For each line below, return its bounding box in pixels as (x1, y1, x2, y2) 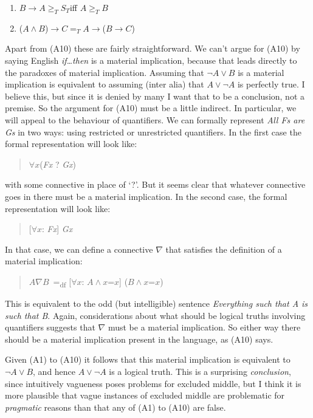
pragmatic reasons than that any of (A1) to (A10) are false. (5, 400, 226, 413)
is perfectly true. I (237, 78, 305, 91)
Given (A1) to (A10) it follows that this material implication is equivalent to (5, 353, 291, 366)
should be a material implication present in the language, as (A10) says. (5, 332, 273, 345)
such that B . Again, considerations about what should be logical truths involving (5, 309, 306, 321)
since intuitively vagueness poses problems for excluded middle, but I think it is (5, 377, 301, 389)
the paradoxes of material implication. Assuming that (5, 66, 204, 78)
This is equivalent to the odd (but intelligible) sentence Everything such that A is (5, 297, 308, 310)
